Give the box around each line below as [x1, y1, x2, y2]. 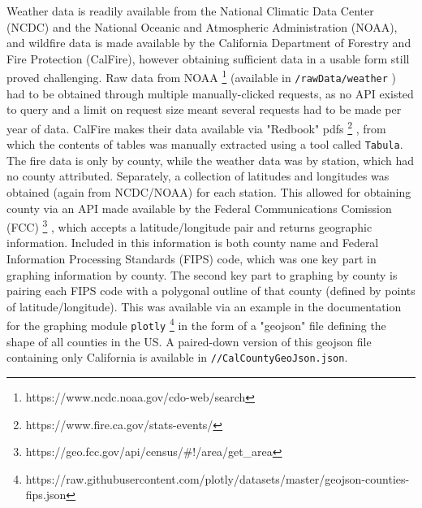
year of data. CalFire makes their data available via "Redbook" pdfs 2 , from [6, 117, 386, 137]
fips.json [25, 486, 67, 503]
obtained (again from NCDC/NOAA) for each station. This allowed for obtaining [6, 183, 411, 200]
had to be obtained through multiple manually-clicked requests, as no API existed [6, 85, 414, 102]
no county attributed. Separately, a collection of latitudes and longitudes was [6, 167, 390, 185]
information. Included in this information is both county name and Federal [6, 234, 379, 251]
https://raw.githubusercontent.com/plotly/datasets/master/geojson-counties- [25, 470, 410, 487]
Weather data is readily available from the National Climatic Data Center [6, 2, 374, 19]
